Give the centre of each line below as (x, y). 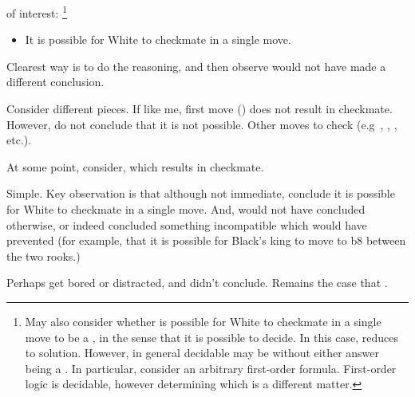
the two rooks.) (43, 255)
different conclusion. (55, 82)
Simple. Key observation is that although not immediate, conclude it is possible (201, 193)
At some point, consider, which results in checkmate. (135, 166)
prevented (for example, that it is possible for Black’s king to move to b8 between (206, 240)
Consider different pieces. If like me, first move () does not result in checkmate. (200, 109)
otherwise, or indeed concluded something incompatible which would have (187, 224)
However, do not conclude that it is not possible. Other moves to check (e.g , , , (202, 124)
